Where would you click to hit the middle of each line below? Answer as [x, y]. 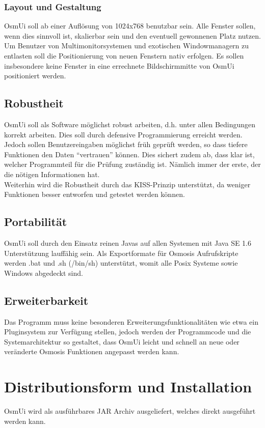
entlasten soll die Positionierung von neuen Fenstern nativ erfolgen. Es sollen [124, 55]
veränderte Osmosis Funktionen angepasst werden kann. [92, 351]
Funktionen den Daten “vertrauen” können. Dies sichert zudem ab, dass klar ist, [129, 154]
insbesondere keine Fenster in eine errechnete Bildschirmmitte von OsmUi [119, 65]
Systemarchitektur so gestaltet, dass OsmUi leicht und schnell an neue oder [122, 341]
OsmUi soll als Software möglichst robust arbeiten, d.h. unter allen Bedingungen [130, 124]
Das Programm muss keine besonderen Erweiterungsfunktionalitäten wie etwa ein [131, 321]
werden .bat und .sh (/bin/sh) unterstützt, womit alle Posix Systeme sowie [121, 263]
